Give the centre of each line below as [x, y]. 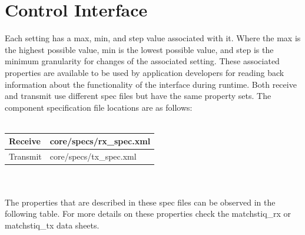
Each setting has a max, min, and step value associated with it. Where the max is [153, 38]
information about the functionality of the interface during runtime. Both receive [151, 84]
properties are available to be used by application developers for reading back [145, 72]
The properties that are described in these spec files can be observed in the [140, 202]
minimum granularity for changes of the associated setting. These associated [142, 61]
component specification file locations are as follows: [99, 107]
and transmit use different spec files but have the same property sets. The [138, 96]
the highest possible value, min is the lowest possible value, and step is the [139, 49]
